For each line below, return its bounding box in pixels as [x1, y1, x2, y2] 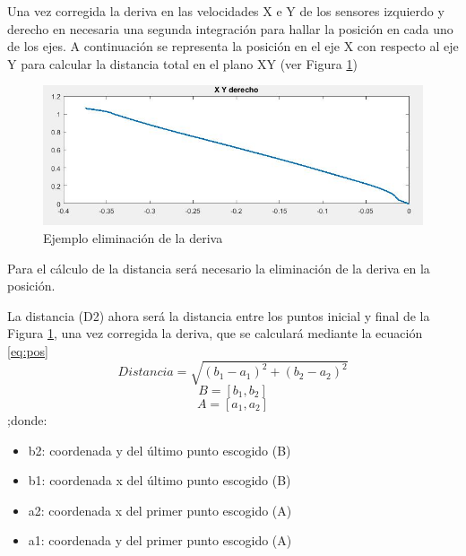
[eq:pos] [7, 341, 48, 360]
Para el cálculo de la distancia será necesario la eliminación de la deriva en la [7, 258, 430, 277]
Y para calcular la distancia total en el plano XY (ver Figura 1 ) [7, 54, 358, 73]
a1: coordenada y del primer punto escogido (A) [28, 531, 292, 550]
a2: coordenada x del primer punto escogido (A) [28, 500, 292, 519]
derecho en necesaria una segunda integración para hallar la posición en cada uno [7, 19, 453, 38]
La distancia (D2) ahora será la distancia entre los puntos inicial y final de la [7, 306, 430, 325]
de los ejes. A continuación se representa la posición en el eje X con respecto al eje [7, 37, 459, 56]
